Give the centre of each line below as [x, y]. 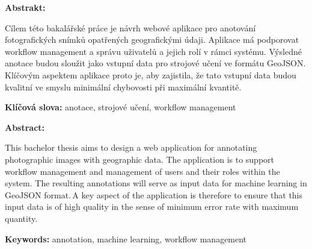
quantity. [21, 218]
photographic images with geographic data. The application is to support [139, 159]
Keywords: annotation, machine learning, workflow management [126, 238]
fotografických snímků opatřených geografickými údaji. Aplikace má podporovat [152, 39]
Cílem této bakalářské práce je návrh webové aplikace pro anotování [130, 27]
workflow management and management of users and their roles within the [142, 171]
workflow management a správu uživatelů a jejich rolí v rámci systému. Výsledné [153, 51]
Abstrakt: [25, 7]
